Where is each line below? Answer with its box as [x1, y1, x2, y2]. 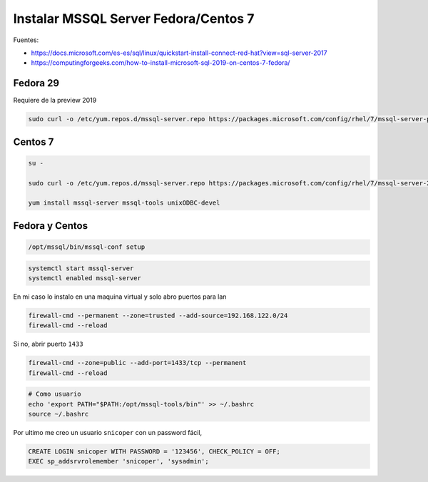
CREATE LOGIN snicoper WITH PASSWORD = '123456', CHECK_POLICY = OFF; [28, 447, 281, 456]
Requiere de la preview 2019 [13, 96, 97, 105]
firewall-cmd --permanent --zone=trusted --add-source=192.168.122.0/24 [28, 311, 288, 319]
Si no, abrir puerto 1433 [13, 339, 83, 349]
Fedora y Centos [13, 220, 88, 232]
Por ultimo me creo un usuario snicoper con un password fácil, [13, 429, 203, 436]
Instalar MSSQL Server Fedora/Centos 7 [13, 11, 255, 26]
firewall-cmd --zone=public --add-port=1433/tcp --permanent [28, 359, 247, 367]
